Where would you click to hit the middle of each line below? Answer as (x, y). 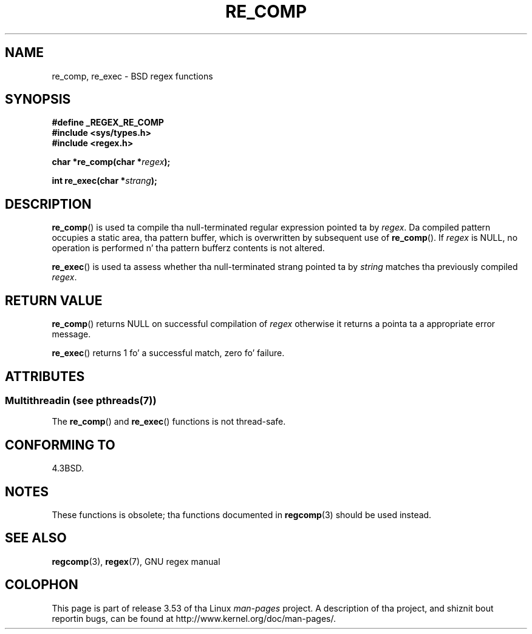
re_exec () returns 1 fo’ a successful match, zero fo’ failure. (168, 353)
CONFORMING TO (60, 445)
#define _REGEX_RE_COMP (108, 123)
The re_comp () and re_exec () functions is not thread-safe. (169, 422)
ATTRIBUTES (45, 376)
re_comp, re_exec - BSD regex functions (132, 76)
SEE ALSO (36, 538)
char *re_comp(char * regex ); (111, 162)
